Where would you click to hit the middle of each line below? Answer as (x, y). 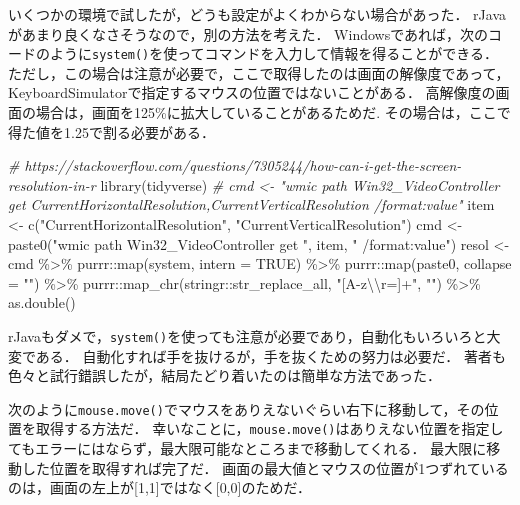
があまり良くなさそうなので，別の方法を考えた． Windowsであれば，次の (248, 33)
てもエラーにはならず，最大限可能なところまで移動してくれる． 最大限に (247, 448)
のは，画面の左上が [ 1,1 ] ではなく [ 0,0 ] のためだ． (160, 487)
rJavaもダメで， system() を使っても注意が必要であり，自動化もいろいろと (247, 335)
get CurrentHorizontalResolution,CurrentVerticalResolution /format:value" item (251, 204)
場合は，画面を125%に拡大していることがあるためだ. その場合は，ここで (273, 112)
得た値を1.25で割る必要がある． (111, 131)
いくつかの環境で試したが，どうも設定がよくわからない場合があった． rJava (257, 14)
